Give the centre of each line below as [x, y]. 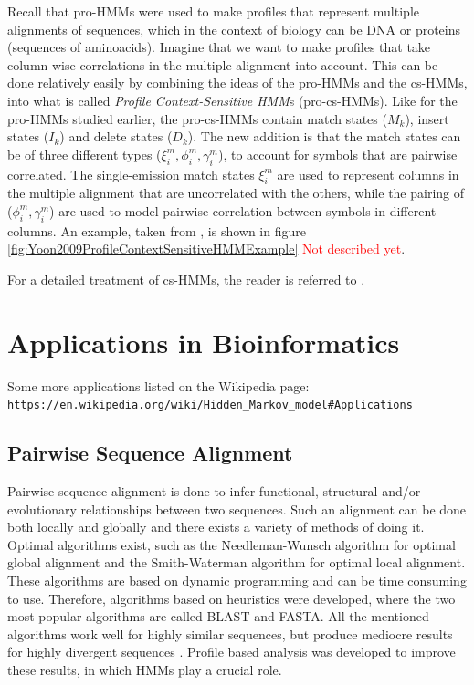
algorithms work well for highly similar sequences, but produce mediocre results [230, 633]
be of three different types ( [84, 154]
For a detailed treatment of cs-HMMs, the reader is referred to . [186, 279]
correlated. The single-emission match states [131, 174]
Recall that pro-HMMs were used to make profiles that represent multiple [213, 11]
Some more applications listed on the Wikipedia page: [158, 385]
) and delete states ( [116, 136]
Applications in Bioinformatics [204, 342]
